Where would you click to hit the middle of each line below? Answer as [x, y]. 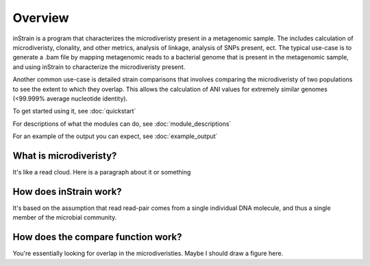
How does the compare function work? [97, 237]
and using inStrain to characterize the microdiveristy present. [99, 67]
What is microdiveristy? [65, 156]
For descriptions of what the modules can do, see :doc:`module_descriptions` [122, 124]
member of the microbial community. [65, 217]
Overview [41, 18]
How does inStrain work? [67, 191]
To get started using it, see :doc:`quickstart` [74, 111]
